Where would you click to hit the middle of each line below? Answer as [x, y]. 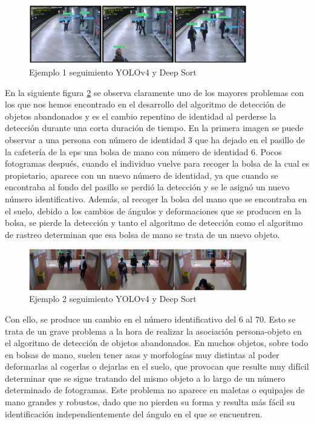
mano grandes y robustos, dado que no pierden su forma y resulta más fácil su [150, 402]
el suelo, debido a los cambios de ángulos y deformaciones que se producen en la [153, 210]
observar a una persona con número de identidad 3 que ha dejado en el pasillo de [155, 140]
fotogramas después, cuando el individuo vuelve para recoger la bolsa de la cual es [157, 163]
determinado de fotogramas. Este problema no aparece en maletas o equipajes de [155, 390]
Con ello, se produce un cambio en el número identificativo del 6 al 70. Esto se [150, 319]
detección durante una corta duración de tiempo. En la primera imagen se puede [154, 128]
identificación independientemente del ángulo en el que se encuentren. [134, 413]
